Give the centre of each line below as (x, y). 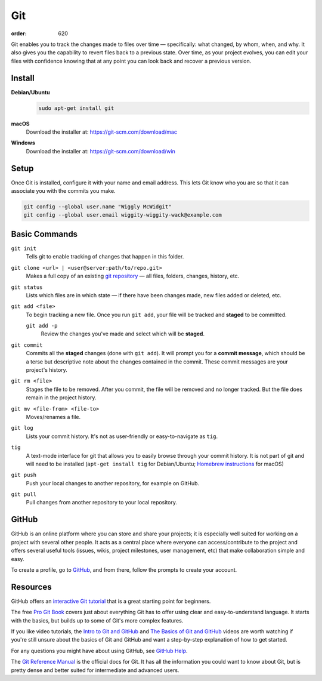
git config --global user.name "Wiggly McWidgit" (97, 207)
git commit (27, 345)
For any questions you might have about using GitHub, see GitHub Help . (99, 651)
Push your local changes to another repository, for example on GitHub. (113, 483)
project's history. (47, 370)
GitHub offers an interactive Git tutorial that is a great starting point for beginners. (111, 601)
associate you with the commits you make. (63, 191)
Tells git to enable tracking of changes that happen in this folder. (105, 257)
